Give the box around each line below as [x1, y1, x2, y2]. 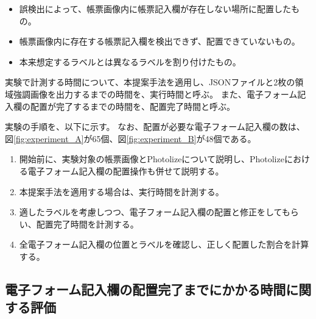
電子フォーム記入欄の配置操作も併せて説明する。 [27, 164, 224, 177]
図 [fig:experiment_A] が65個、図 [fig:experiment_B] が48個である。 [5, 132, 256, 145]
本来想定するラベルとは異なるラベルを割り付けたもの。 [19, 55, 241, 68]
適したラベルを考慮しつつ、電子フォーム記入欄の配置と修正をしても [19, 206, 290, 218]
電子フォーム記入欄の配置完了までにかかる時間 [5, 279, 286, 298]
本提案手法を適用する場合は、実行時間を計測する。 [19, 185, 224, 198]
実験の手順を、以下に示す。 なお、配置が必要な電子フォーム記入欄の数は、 [5, 120, 305, 133]
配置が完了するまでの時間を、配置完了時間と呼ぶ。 [30, 99, 235, 112]
